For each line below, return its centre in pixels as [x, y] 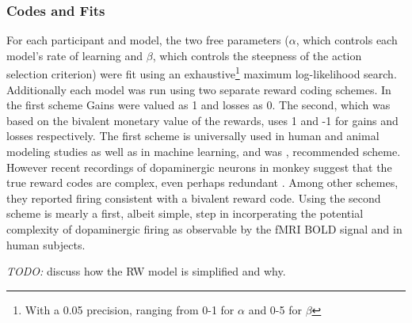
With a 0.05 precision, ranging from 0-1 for [130, 309]
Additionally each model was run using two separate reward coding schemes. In [199, 89]
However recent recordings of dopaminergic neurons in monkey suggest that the [199, 167]
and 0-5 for [275, 309]
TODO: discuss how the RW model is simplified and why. [146, 271]
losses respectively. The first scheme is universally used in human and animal [193, 136]
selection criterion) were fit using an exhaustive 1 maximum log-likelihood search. [202, 73]
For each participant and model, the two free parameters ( [148, 40]
